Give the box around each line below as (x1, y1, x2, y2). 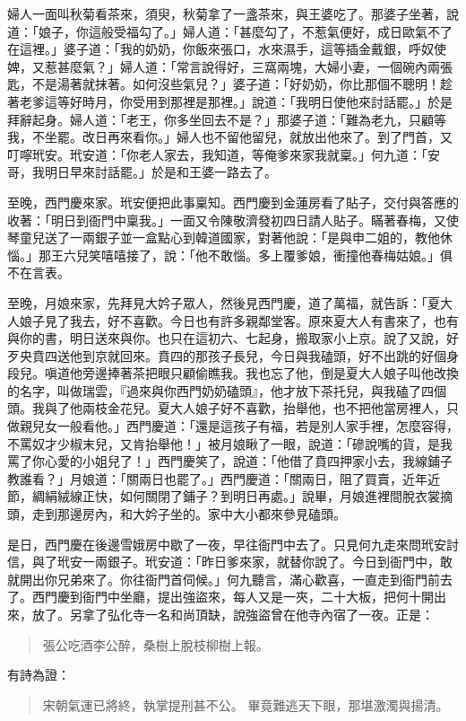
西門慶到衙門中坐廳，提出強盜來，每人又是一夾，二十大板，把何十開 (31, 587, 434, 606)
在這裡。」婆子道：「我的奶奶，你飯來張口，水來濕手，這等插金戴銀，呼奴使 (7, 40, 446, 58)
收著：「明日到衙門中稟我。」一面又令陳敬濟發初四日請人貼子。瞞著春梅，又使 (7, 210, 459, 229)
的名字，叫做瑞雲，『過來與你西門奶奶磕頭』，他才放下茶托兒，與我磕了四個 (7, 381, 446, 400)
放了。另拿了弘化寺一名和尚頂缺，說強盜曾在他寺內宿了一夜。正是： (31, 605, 434, 623)
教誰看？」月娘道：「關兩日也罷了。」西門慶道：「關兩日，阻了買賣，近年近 (7, 469, 440, 488)
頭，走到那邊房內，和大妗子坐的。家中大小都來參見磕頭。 (7, 505, 346, 523)
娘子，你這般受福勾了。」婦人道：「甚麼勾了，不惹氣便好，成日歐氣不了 (38, 22, 453, 40)
